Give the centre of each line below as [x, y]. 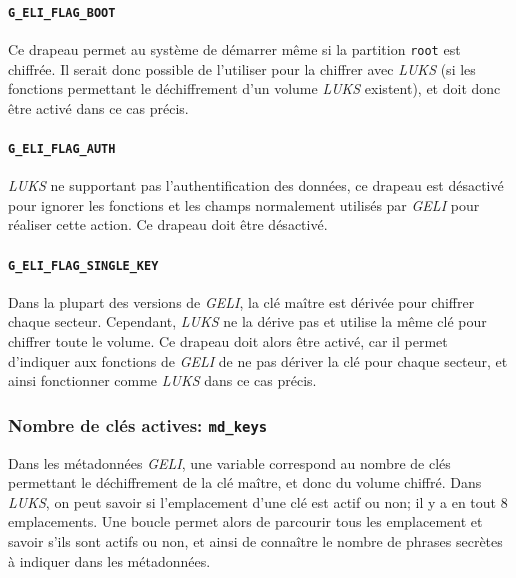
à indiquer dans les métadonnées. [109, 560]
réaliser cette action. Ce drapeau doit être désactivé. [168, 224]
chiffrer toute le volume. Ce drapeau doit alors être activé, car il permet [228, 340]
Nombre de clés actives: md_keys [138, 424]
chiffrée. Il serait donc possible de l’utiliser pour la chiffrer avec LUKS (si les [242, 68]
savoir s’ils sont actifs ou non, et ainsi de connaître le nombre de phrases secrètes [255, 540]
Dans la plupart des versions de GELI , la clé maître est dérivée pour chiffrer [241, 301]
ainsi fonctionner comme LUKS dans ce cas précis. [162, 380]
